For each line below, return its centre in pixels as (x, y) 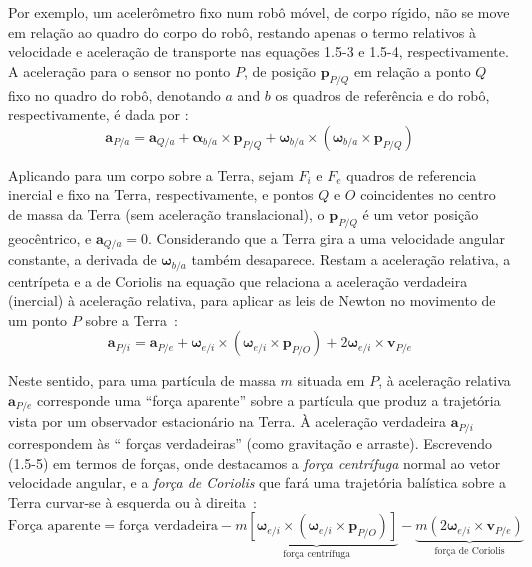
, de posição (279, 70)
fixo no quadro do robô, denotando (114, 94)
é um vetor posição (420, 213)
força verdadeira (168, 526)
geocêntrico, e (50, 237)
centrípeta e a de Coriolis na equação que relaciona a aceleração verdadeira (238, 280)
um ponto (38, 319)
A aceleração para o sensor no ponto (119, 70)
